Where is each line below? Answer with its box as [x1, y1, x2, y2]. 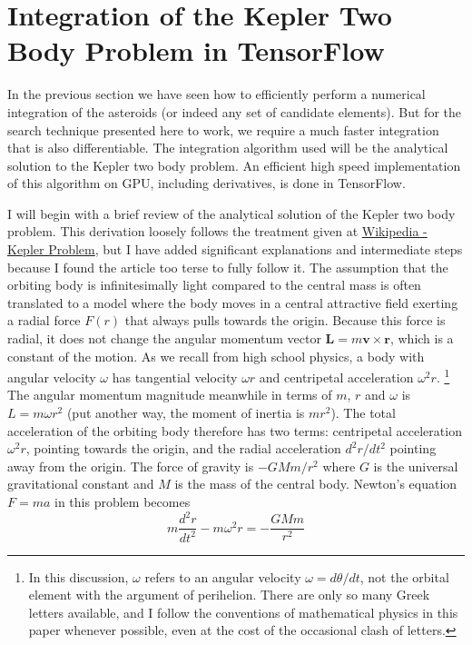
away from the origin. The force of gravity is [7, 456, 254, 475]
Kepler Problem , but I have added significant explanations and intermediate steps [7, 240, 463, 259]
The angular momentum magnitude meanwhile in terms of [7, 385, 332, 404]
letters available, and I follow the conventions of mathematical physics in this [28, 602, 458, 621]
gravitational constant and [7, 474, 154, 493]
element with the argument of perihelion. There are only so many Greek [28, 585, 430, 604]
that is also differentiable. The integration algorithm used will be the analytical [7, 138, 448, 157]
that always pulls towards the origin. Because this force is [124, 311, 446, 330]
